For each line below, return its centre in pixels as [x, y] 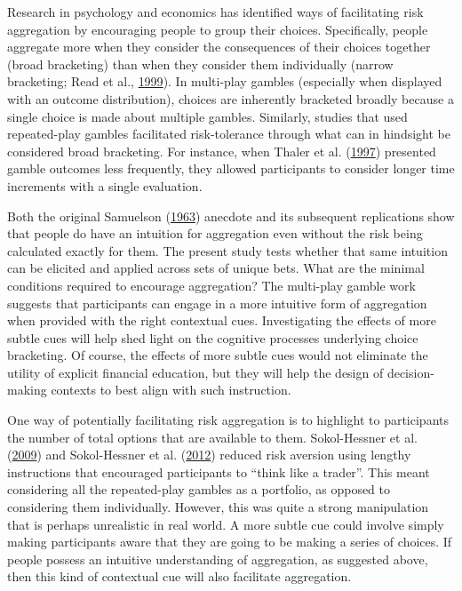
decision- [410, 372]
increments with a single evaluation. [105, 185]
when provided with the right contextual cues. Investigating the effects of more [222, 320]
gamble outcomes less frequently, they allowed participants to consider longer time [231, 168]
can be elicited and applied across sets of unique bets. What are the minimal [216, 268]
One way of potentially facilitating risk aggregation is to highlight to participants [228, 420]
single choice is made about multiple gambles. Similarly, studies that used [207, 116]
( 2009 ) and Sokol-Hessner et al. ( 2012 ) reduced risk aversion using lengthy [209, 455]
